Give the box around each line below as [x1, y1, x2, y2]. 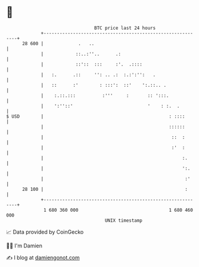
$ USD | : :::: [6, 113, 185, 120]
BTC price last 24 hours [94, 25, 156, 31]
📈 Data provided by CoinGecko [6, 228, 84, 235]
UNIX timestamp [104, 217, 143, 224]
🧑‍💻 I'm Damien [6, 242, 43, 249]
